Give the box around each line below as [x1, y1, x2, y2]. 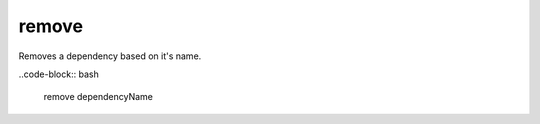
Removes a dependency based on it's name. [18, 50, 202, 62]
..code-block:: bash [18, 68, 99, 80]
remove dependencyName [43, 91, 154, 103]
